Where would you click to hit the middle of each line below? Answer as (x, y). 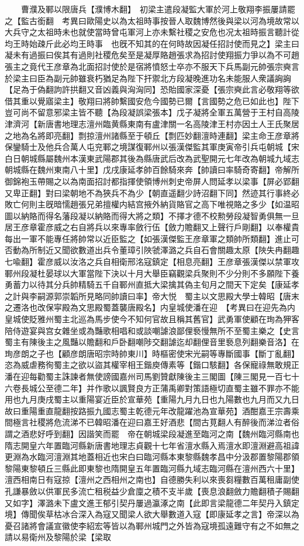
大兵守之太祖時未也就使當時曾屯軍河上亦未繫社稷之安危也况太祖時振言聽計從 (152, 32)
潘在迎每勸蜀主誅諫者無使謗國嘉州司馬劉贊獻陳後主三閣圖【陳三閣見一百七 (148, 376)
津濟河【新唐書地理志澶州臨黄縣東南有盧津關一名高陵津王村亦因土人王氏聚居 (152, 123)
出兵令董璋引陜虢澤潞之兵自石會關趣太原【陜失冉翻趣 (197, 250)
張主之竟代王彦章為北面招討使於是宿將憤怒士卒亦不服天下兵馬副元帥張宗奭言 (152, 66)
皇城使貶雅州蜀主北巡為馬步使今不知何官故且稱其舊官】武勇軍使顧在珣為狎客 (152, 319)
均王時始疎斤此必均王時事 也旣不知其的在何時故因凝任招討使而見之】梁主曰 (152, 43)
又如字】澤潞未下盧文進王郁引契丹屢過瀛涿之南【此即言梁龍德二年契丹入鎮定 (152, 502)
